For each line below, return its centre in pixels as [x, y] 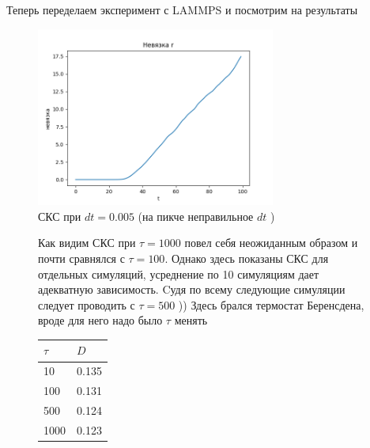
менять [191, 320]
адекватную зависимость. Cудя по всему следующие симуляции [192, 289]
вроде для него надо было [100, 320]
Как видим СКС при [87, 243]
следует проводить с [87, 304]
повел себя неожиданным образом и [271, 243]
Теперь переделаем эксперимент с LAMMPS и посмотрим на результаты [182, 9]
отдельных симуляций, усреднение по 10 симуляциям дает [179, 273]
